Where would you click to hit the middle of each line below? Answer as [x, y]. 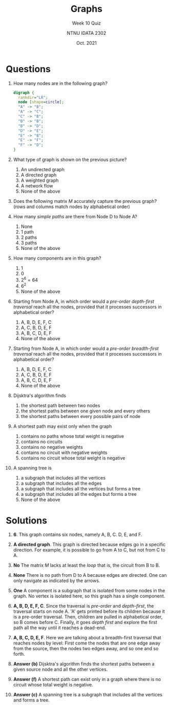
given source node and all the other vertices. [60, 670]
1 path [27, 232]
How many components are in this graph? [57, 258]
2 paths [29, 237]
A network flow [37, 186]
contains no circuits [42, 442]
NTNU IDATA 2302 [87, 33]
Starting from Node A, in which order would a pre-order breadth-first [86, 348]
